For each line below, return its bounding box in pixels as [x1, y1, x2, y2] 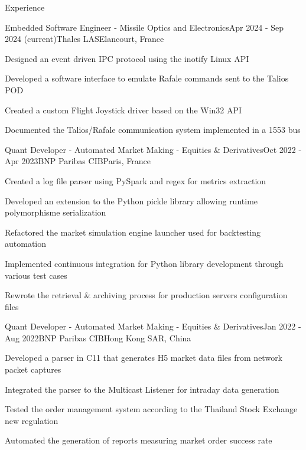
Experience [5, 1, 45, 13]
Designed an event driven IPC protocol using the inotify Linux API [5, 52, 249, 64]
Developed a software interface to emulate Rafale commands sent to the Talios [5, 72, 289, 84]
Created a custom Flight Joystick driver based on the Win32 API [5, 103, 242, 116]
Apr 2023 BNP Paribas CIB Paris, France [5, 155, 151, 167]
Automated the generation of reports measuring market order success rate [5, 434, 272, 446]
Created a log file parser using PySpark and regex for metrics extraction [5, 174, 266, 187]
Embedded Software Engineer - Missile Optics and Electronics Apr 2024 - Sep [5, 21, 284, 33]
